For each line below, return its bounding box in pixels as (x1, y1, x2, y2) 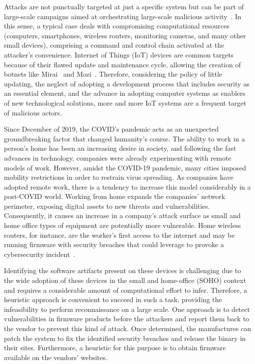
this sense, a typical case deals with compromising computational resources (4, 21, 229, 31)
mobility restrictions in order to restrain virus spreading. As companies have (4, 172, 234, 182)
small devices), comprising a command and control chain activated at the (4, 40, 225, 50)
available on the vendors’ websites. (4, 352, 108, 362)
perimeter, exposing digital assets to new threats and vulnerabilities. (4, 200, 210, 211)
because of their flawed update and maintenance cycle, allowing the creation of (4, 59, 241, 69)
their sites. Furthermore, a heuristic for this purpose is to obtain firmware (4, 342, 226, 353)
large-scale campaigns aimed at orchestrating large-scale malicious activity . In (4, 11, 242, 21)
